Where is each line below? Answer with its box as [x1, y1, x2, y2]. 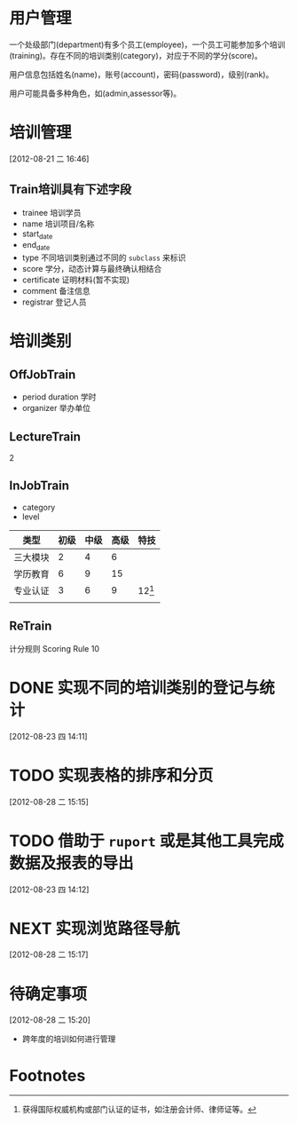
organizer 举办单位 [21, 403, 91, 414]
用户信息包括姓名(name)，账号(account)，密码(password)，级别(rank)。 [9, 68, 274, 80]
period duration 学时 [21, 391, 97, 402]
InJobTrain [9, 478, 69, 494]
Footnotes [9, 1065, 86, 1086]
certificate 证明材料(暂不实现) [21, 274, 130, 285]
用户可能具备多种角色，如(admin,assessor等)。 [9, 88, 182, 99]
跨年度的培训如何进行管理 [21, 1033, 116, 1044]
